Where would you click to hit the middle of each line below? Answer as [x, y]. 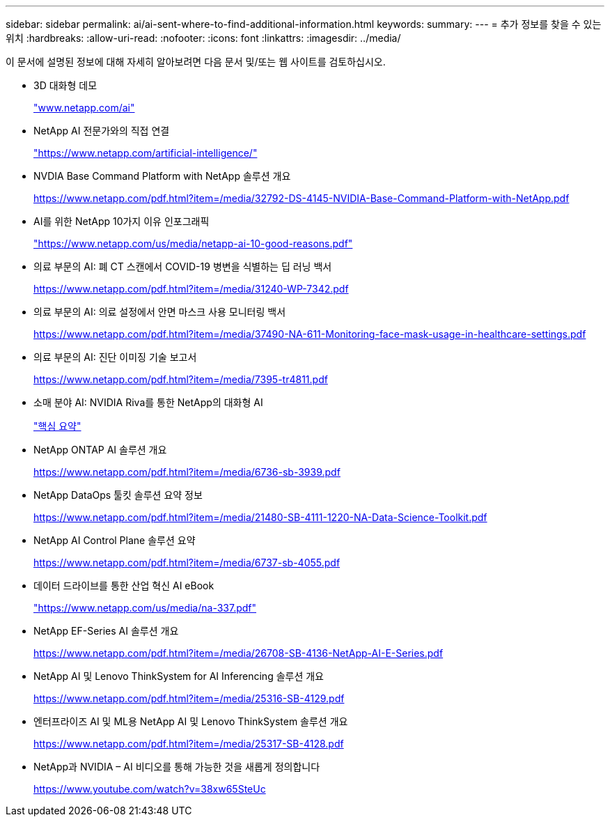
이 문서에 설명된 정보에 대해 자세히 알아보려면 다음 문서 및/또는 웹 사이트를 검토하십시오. [196, 62]
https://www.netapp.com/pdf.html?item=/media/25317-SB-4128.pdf [189, 744]
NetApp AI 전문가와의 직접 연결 [102, 131]
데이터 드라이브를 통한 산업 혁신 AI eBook [124, 586]
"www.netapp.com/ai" [84, 108]
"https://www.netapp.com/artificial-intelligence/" [146, 153]
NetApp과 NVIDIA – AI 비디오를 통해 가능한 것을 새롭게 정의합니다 [177, 767]
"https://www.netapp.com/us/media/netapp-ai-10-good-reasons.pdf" [193, 243]
